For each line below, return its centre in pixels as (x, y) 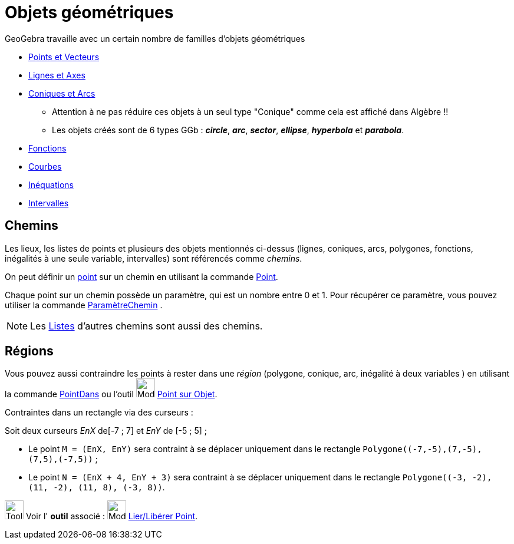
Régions (29, 351)
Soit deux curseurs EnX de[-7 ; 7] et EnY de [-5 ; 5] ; (106, 431)
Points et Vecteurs (64, 57)
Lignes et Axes (57, 75)
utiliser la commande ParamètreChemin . (84, 305)
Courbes (45, 166)
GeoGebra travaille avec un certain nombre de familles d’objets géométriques (155, 38)
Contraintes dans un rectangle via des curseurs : (99, 413)
